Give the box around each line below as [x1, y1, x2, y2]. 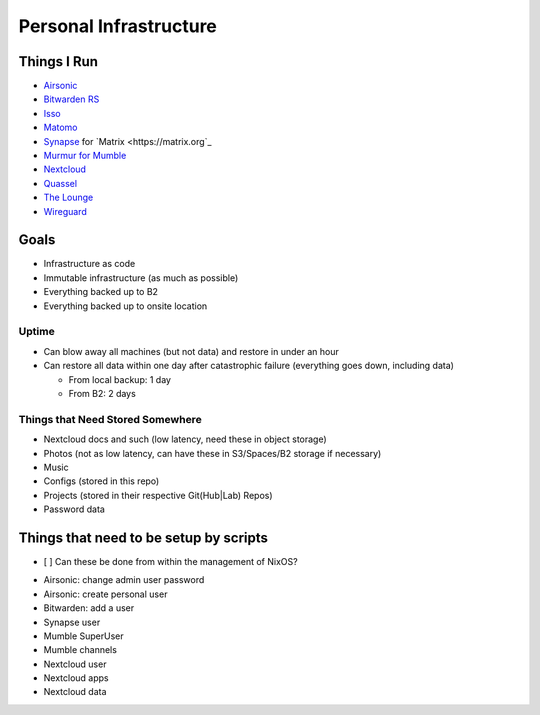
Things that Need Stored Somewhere [18, 412, 202, 426]
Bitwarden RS [43, 93, 100, 105]
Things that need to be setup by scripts [18, 529, 269, 546]
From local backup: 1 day [68, 373, 172, 385]
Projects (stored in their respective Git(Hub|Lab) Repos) [43, 489, 274, 501]
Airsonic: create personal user [43, 588, 168, 600]
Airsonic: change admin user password [43, 574, 205, 586]
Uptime [18, 325, 55, 339]
